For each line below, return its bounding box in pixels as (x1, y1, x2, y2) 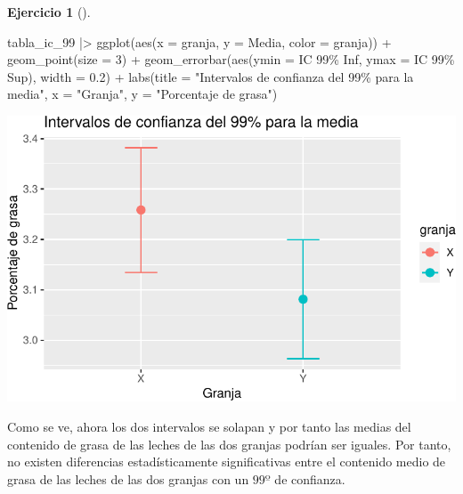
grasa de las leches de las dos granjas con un (7, 469, 249, 488)
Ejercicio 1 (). (7, 3, 91, 20)
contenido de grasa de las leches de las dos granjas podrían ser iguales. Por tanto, (7, 434, 451, 453)
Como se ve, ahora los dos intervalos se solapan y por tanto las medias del (7, 417, 411, 435)
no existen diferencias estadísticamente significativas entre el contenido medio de (7, 452, 446, 471)
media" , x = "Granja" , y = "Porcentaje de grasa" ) (7, 85, 278, 103)
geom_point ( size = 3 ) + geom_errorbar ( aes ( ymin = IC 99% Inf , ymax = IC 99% (7, 50, 455, 69)
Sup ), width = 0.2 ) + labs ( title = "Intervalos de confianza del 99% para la (7, 67, 414, 85)
